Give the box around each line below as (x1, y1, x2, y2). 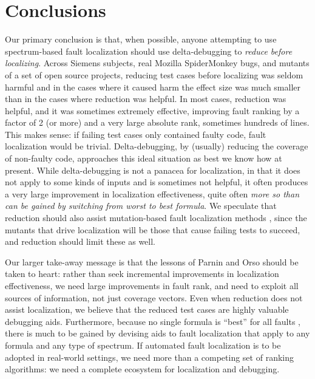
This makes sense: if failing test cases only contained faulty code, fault (5, 128, 266, 140)
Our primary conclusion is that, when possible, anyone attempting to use (5, 33, 277, 46)
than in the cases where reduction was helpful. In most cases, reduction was (5, 92, 286, 105)
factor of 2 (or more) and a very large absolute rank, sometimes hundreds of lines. (5, 116, 310, 129)
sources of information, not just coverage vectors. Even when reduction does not (5, 291, 303, 304)
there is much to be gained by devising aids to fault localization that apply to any (5, 327, 310, 340)
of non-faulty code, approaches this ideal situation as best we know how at (5, 152, 282, 165)
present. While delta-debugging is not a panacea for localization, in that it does (5, 163, 300, 176)
